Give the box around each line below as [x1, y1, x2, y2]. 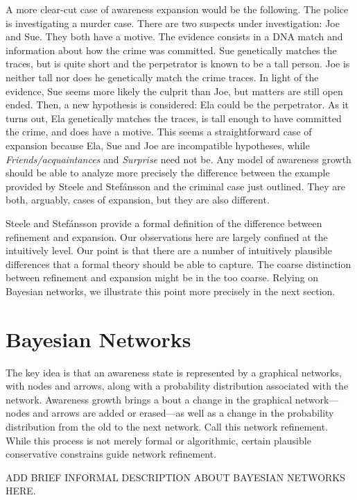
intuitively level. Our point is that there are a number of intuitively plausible [6, 243, 332, 258]
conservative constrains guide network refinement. [6, 447, 217, 461]
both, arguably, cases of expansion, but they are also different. [6, 192, 270, 207]
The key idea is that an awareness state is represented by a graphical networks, [6, 365, 342, 379]
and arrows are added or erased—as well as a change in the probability [33, 406, 334, 420]
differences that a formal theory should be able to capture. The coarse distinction [6, 256, 351, 271]
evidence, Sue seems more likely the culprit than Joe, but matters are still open [6, 83, 343, 98]
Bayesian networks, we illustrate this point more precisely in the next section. [6, 283, 336, 298]
